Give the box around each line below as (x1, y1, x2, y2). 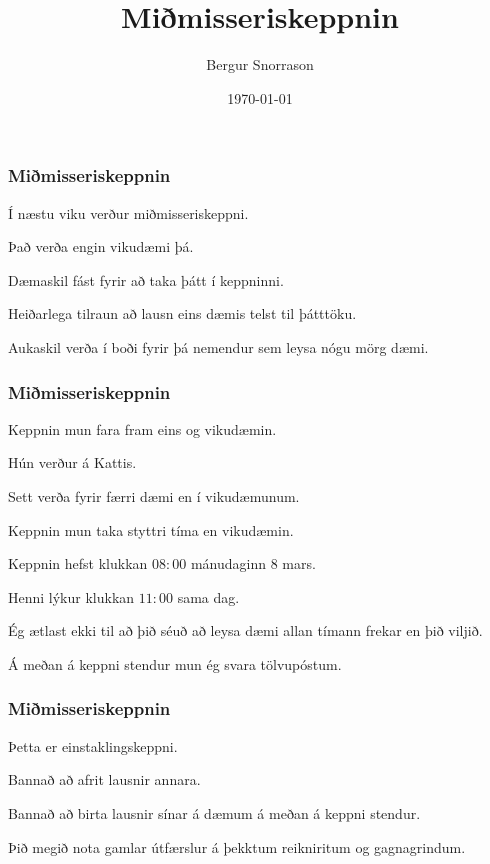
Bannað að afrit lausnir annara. (8, 769, 201, 790)
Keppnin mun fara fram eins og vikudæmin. (8, 418, 277, 439)
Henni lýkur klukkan (8, 586, 135, 607)
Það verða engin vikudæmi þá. (8, 236, 194, 257)
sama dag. (177, 586, 240, 607)
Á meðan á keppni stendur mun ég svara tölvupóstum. (8, 653, 342, 674)
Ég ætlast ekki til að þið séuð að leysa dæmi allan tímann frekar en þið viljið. (8, 620, 483, 641)
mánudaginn (190, 553, 266, 574)
